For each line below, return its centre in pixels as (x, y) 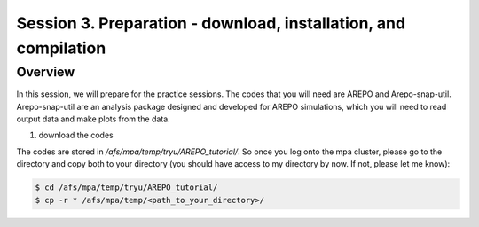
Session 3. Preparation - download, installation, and (211, 23)
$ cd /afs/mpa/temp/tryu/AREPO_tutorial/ (126, 188)
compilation (61, 48)
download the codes (76, 135)
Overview (46, 72)
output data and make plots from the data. (93, 119)
